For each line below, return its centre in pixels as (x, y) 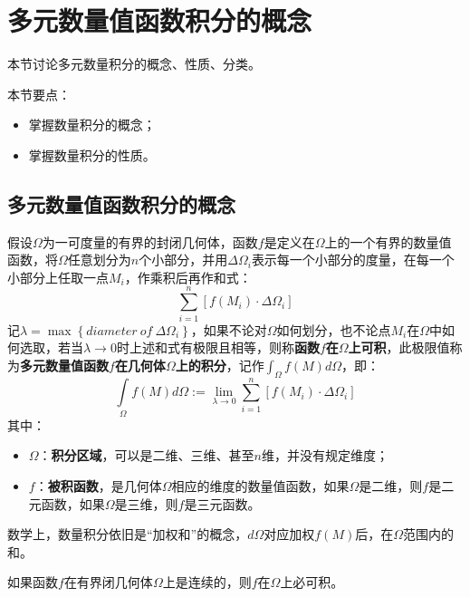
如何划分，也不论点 (334, 329)
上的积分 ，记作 (220, 365)
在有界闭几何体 (108, 582)
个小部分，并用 (183, 260)
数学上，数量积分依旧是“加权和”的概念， (128, 534)
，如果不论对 (229, 329)
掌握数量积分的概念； (92, 125)
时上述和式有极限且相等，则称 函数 (218, 347)
